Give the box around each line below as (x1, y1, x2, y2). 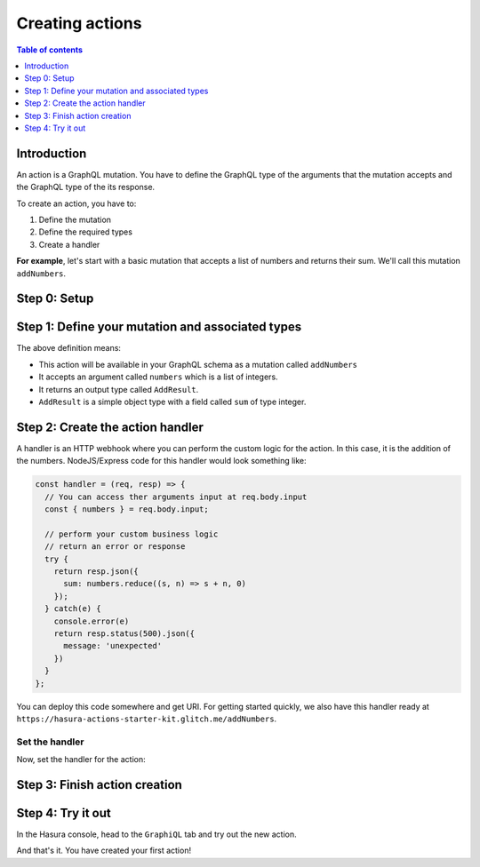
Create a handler (38, 239, 100, 250)
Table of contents (16, 44, 84, 55)
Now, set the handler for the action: (16, 754, 146, 765)
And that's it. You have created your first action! (16, 845, 191, 856)
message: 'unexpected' (63, 640, 163, 651)
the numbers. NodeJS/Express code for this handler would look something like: (16, 456, 307, 466)
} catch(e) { (44, 604, 101, 614)
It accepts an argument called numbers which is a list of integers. (38, 371, 279, 382)
